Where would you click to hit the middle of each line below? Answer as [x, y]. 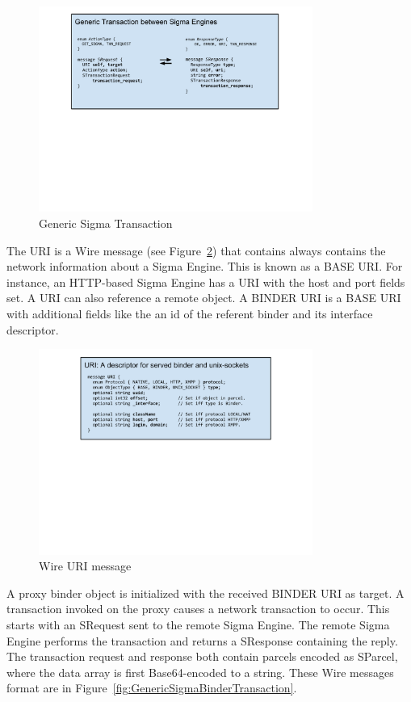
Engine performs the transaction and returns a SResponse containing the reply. [202, 640]
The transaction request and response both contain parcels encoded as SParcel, [202, 656]
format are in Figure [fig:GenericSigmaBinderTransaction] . [152, 688]
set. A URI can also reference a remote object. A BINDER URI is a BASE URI [204, 298]
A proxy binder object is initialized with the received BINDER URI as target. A [205, 593]
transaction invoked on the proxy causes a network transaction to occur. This [198, 609]
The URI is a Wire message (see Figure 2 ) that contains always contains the [196, 250]
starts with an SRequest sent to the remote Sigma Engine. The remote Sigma [198, 624]
